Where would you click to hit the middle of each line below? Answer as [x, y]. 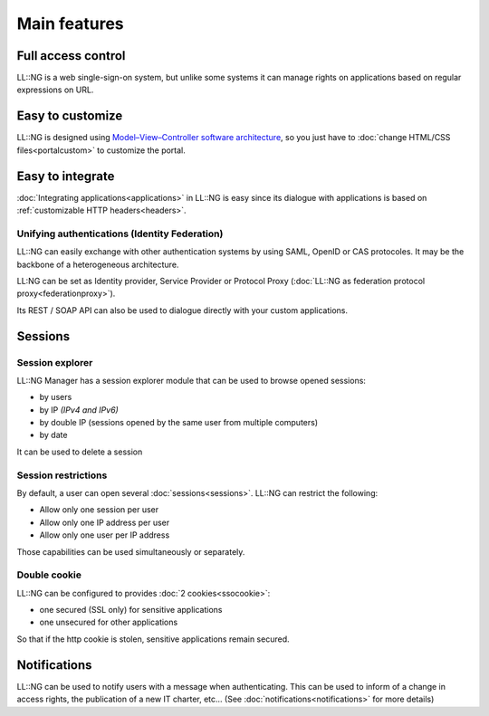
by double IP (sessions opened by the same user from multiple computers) [179, 423]
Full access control [71, 56]
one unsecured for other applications [109, 622]
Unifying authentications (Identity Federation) [120, 234]
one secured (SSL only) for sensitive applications [131, 610]
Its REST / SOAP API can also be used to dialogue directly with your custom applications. [182, 310]
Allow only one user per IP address [105, 535]
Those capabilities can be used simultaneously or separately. [131, 551]
